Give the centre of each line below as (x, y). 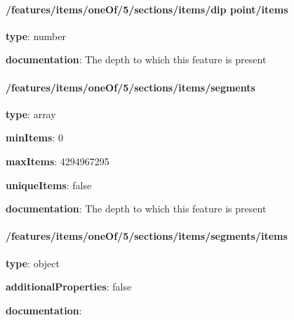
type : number (36, 36)
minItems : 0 (34, 137)
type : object (33, 263)
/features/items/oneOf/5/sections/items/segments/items (147, 236)
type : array (31, 114)
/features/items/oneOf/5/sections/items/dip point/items (147, 9)
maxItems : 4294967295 (58, 161)
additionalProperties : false (69, 287)
